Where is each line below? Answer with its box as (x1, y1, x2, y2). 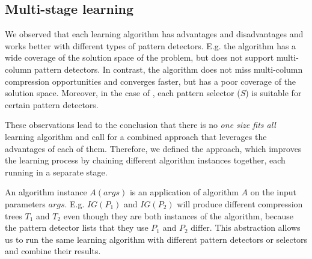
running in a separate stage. (5, 165, 108, 178)
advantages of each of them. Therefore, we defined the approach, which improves (5, 142, 302, 154)
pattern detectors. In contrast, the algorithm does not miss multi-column (34, 62, 303, 75)
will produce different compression (177, 197, 303, 210)
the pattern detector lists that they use (5, 221, 148, 234)
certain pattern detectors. (5, 98, 99, 111)
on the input (250, 186, 296, 198)
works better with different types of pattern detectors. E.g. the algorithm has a (5, 39, 296, 52)
